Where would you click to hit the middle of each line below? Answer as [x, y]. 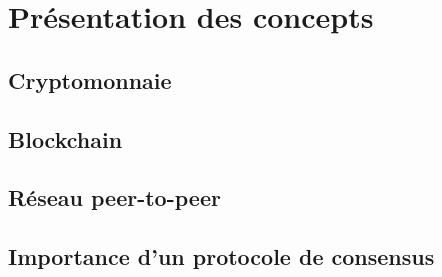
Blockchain [65, 138]
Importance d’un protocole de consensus [221, 256]
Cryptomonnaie [90, 79]
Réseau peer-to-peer [114, 197]
